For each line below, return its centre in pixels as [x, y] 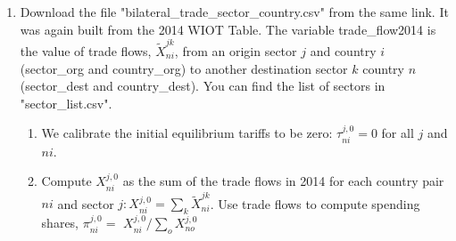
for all [398, 133]
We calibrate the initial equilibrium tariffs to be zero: [187, 133]
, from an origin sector [236, 50]
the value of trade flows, [86, 50]
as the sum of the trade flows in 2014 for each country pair [283, 181]
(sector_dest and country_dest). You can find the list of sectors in [203, 86]
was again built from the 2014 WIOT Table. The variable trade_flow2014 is [228, 29]
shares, [60, 223]
